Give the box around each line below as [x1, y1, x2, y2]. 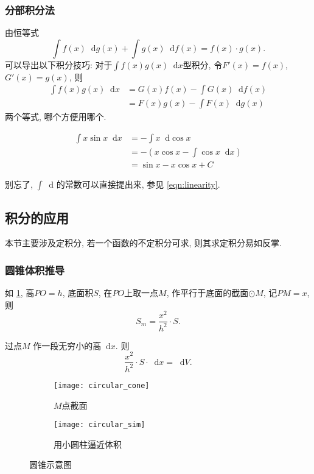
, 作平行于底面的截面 [166, 286, 249, 299]
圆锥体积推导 [5, 262, 65, 277]
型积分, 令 [183, 58, 223, 71]
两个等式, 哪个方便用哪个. [5, 110, 106, 123]
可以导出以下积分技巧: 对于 [5, 58, 113, 71]
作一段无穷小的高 [33, 339, 102, 352]
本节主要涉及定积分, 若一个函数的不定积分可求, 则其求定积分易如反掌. [5, 236, 282, 249]
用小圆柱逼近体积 [54, 437, 122, 450]
